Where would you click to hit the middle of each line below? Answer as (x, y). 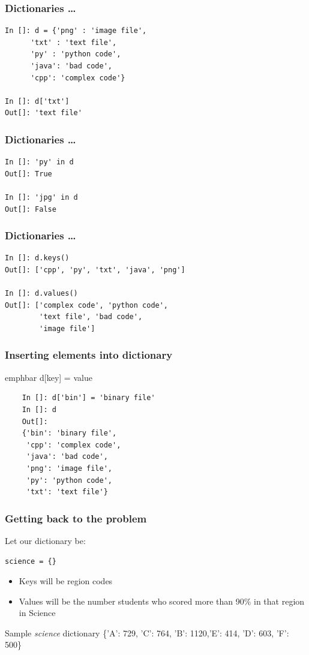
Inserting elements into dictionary (89, 355)
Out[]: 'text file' (43, 113)
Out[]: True (28, 174)
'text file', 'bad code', (91, 317)
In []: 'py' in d (39, 162)
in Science (37, 613)
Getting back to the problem (76, 518)
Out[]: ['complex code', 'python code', (87, 305)
